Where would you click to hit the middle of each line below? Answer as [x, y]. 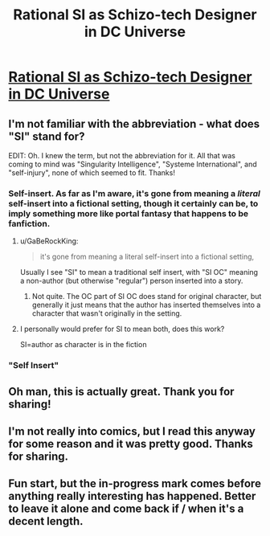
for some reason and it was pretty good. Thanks [131, 444]
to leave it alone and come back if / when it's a [126, 509]
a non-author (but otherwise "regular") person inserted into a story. [131, 281]
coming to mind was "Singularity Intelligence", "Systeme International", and [133, 164]
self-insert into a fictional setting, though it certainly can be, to [133, 203]
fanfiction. [29, 223]
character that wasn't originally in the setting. [107, 313]
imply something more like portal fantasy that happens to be [129, 213]
